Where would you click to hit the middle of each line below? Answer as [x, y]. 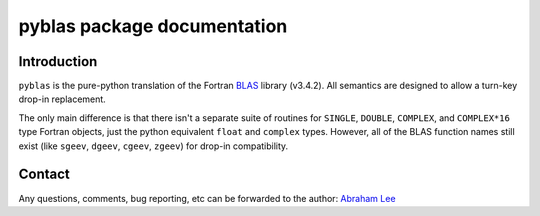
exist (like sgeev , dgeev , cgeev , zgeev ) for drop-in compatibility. [153, 146]
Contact [44, 174]
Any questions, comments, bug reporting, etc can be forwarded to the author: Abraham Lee [207, 198]
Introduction [58, 61]
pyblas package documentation [153, 26]
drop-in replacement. [62, 99]
